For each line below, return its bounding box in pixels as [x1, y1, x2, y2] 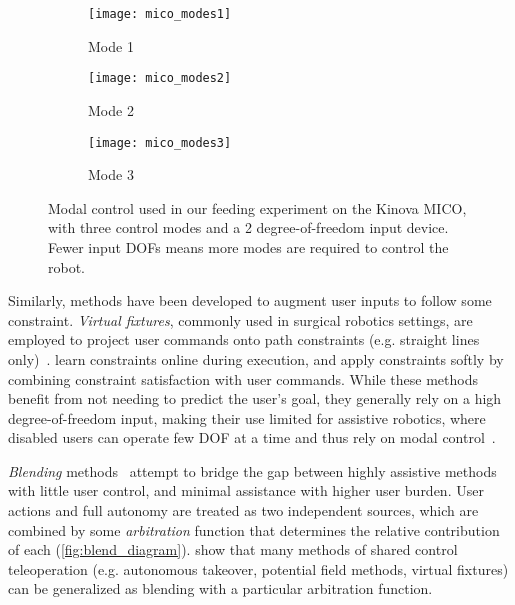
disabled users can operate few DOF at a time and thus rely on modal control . [8, 427, 496, 448]
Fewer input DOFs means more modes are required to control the [48, 236, 449, 257]
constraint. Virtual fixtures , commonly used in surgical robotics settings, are [8, 309, 473, 330]
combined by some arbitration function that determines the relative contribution [8, 519, 500, 540]
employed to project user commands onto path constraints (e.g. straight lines [8, 329, 480, 350]
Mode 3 [88, 164, 134, 185]
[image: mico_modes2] [88, 71, 232, 86]
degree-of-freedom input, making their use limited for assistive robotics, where [8, 407, 486, 428]
